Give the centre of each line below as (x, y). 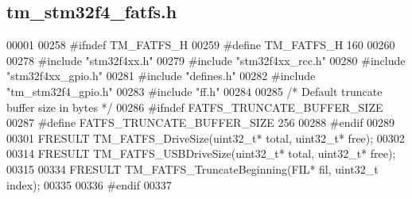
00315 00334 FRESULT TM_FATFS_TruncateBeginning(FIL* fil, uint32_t (192, 168)
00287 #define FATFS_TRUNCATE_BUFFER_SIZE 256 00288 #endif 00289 (201, 122)
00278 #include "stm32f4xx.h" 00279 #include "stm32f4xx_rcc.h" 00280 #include (206, 60)
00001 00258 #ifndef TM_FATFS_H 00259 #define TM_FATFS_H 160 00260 (201, 45)
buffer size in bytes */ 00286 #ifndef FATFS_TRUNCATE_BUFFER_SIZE (195, 107)
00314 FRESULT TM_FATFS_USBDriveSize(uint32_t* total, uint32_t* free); (201, 153)
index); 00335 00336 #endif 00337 (89, 184)
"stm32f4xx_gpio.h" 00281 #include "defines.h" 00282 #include (161, 76)
